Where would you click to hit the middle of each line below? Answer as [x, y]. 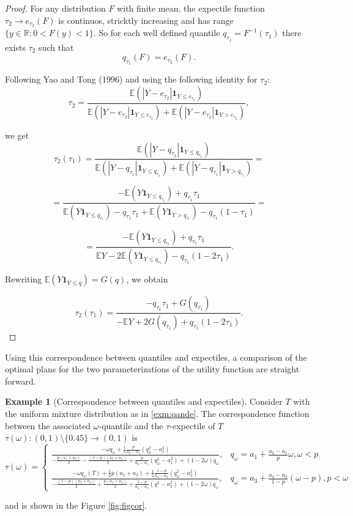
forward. [20, 381]
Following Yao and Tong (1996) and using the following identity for [131, 79]
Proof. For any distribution [55, 8]
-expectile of [192, 425]
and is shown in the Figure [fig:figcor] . [76, 505]
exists [15, 47]
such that [56, 47]
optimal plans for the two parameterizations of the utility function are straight [152, 369]
